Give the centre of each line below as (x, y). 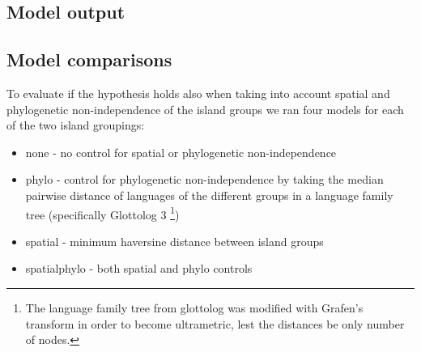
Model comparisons (89, 59)
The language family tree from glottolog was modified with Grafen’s (194, 307)
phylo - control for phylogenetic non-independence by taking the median (204, 179)
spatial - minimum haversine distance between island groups (174, 241)
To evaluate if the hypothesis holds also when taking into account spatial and (198, 93)
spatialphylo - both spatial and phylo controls (139, 268)
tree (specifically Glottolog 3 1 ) (102, 213)
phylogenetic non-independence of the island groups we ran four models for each (205, 109)
